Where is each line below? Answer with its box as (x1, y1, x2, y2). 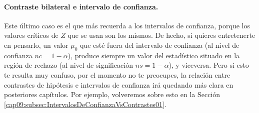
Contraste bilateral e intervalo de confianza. (4, 1, 158, 11)
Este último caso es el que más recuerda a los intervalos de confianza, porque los (4, 20, 250, 30)
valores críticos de (4, 30, 58, 40)
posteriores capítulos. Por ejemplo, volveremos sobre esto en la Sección (4, 89, 220, 100)
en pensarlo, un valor (4, 39, 68, 50)
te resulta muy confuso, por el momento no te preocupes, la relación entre (4, 69, 230, 80)
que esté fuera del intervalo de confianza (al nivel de (79, 39, 239, 50)
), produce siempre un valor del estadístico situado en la (67, 50, 240, 60)
